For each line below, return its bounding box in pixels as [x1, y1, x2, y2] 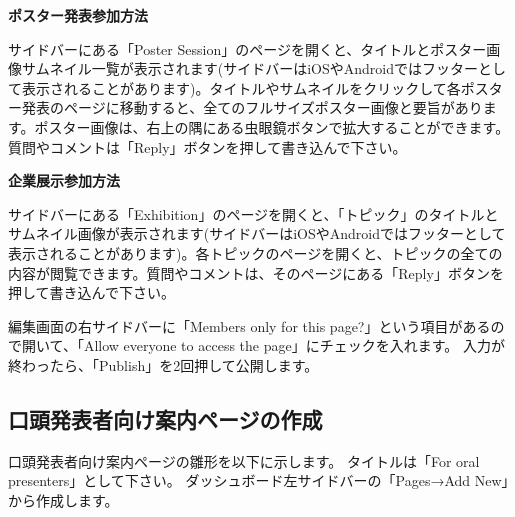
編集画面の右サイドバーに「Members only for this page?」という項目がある [8, 315, 491, 336]
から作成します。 [8, 489, 119, 510]
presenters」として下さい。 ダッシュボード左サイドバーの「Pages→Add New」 [8, 470, 509, 491]
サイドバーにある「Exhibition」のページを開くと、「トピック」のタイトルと [8, 203, 499, 224]
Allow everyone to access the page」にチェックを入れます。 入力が [83, 335, 505, 356]
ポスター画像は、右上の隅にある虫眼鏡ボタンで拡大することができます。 [34, 116, 510, 137]
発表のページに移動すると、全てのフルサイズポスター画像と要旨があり [21, 97, 483, 118]
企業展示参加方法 [8, 170, 120, 191]
